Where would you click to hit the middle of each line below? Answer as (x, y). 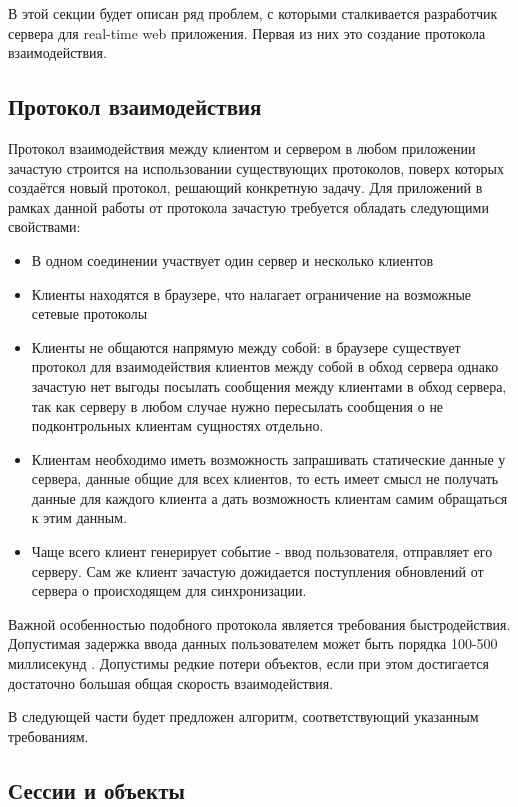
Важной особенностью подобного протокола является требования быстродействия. (259, 623)
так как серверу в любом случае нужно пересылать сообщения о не (237, 405)
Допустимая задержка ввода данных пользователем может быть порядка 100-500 (253, 643)
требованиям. (48, 735)
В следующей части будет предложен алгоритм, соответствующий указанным (243, 716)
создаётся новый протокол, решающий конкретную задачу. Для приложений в (245, 187)
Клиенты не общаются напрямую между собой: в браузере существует (246, 346)
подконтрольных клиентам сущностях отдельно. (177, 425)
